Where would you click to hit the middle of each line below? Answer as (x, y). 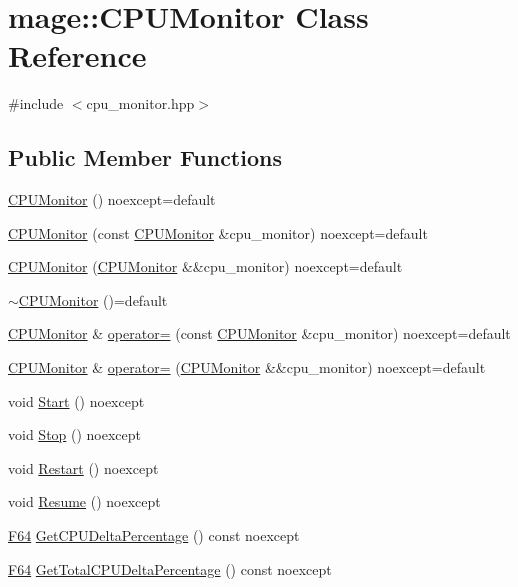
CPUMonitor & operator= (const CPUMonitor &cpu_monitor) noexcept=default (259, 333)
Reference (77, 55)
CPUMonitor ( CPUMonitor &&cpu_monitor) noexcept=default (205, 266)
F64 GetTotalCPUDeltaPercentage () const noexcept (170, 568)
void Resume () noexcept (84, 501)
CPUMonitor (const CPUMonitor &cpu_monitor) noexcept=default (218, 232)
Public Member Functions (145, 157)
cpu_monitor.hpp (140, 103)
